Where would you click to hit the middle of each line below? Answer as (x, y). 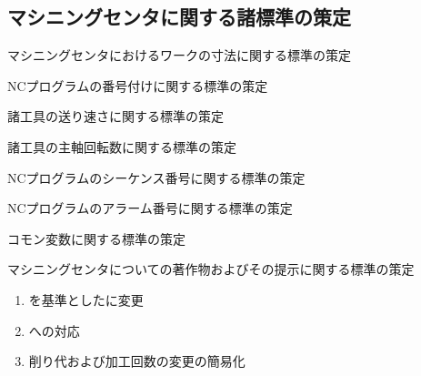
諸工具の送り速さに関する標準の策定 (115, 116)
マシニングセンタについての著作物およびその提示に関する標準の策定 (211, 269)
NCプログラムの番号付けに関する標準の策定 (138, 85)
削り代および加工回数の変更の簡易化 (137, 361)
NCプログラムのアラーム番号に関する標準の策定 (150, 208)
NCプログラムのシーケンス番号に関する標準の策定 (156, 177)
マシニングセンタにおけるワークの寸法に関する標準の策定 (179, 55)
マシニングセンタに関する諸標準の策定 (179, 17)
